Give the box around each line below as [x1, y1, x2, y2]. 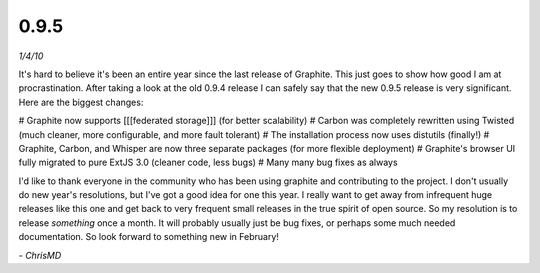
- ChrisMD [18, 249, 62, 261]
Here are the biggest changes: [18, 96, 144, 108]
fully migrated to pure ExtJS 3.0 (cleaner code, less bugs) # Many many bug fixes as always [18, 156, 399, 169]
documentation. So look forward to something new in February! [18, 231, 280, 243]
